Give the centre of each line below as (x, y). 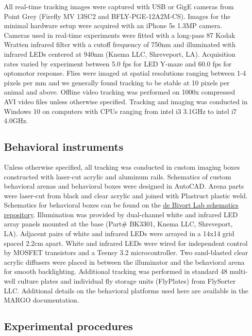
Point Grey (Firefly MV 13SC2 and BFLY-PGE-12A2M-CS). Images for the (117, 16)
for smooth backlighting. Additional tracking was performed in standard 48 (116, 271)
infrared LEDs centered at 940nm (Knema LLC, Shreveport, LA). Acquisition (120, 54)
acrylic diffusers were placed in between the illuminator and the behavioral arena (124, 262)
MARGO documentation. (42, 300)
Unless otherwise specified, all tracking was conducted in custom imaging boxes (122, 167)
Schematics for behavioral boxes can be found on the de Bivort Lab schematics (121, 205)
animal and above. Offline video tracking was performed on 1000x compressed (119, 92)
